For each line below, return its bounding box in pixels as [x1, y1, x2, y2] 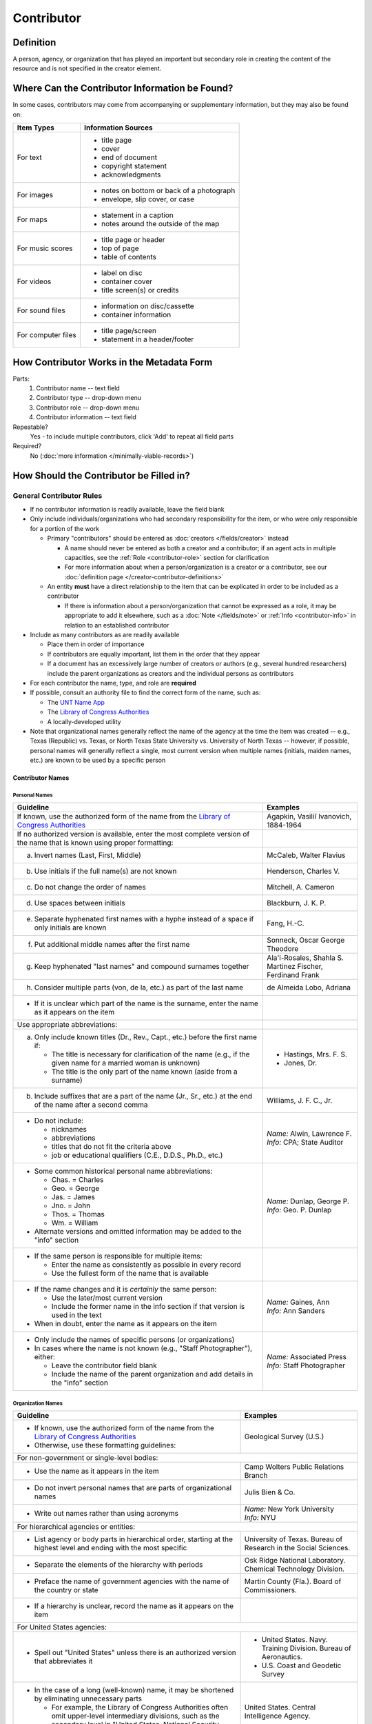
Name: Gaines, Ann [266, 1297, 330, 1307]
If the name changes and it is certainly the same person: [34, 1285, 217, 1294]
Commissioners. [244, 1585, 298, 1595]
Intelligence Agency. [244, 1711, 311, 1721]
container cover [101, 277, 153, 286]
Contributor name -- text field [36, 384, 120, 392]
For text [17, 152, 42, 162]
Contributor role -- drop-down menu [36, 403, 140, 412]
